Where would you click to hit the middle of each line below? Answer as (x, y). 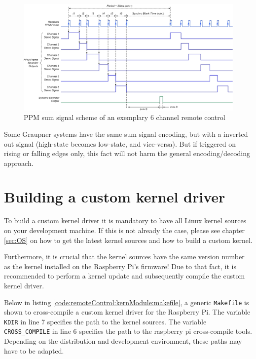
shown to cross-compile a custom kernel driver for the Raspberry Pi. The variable (127, 312)
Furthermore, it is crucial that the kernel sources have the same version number (124, 257)
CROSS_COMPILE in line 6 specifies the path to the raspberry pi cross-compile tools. (128, 331)
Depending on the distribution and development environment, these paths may (123, 341)
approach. (19, 163)
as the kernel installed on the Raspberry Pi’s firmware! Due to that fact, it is (120, 266)
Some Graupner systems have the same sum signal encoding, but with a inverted (126, 134)
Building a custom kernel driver (115, 197)
